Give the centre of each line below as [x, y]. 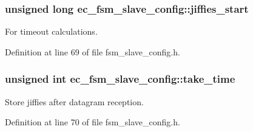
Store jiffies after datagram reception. [74, 101]
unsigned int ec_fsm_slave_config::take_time [120, 79]
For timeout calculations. [51, 31]
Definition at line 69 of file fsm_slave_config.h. [93, 51]
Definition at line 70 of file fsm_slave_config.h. [93, 122]
